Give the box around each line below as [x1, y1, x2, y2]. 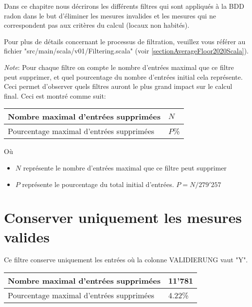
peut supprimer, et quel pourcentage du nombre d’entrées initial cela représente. [4, 71, 243, 82]
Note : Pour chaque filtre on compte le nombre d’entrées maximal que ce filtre [4, 62, 234, 72]
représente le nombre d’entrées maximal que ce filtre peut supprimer [23, 162, 227, 172]
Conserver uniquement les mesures [4, 207, 242, 227]
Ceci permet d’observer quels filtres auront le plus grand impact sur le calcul [4, 81, 233, 91]
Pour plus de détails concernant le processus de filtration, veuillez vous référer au [4, 36, 246, 46]
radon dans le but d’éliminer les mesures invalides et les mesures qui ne [4, 10, 216, 20]
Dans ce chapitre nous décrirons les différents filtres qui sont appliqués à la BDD [4, 1, 244, 11]
